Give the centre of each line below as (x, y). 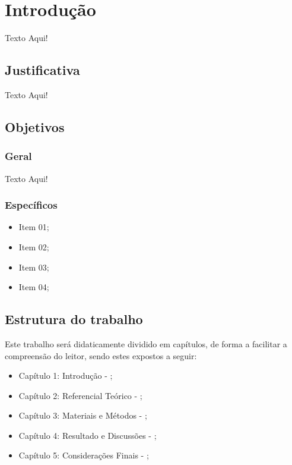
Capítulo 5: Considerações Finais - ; (84, 455)
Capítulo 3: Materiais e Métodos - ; (83, 415)
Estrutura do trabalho (74, 319)
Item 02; (34, 246)
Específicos (31, 205)
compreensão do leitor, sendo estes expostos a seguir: (101, 355)
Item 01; (34, 227)
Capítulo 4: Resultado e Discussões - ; (88, 435)
